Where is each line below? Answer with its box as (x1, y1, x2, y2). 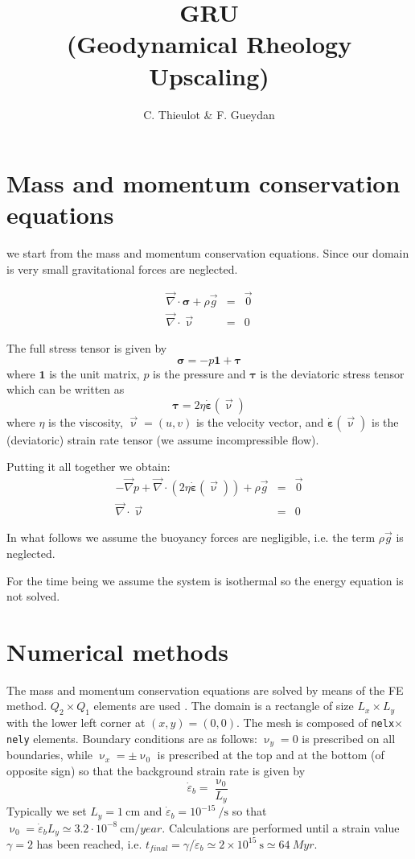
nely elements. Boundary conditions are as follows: (6, 729, 257, 746)
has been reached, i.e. (36, 835, 142, 852)
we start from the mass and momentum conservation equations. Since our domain (6, 245, 409, 262)
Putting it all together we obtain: (6, 458, 171, 475)
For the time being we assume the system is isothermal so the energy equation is (6, 572, 404, 588)
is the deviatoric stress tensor (260, 365, 405, 382)
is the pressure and (153, 365, 246, 382)
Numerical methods (6, 634, 229, 667)
